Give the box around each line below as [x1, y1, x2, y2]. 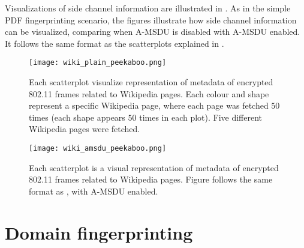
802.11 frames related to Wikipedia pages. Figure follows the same [29, 173, 273, 186]
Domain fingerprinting [5, 220, 193, 244]
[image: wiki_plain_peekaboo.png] [29, 58, 167, 67]
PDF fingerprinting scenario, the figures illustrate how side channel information [5, 13, 297, 26]
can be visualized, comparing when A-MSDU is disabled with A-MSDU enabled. [5, 25, 300, 38]
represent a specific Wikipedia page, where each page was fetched [29, 99, 269, 112]
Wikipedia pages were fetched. [29, 122, 140, 135]
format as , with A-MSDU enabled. [29, 184, 158, 197]
